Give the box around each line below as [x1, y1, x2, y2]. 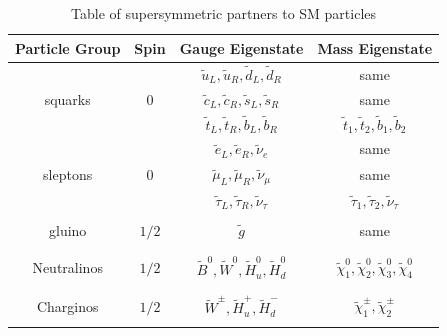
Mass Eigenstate [317, 37, 433, 58]
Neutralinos [32, 257, 103, 278]
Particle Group [15, 37, 121, 58]
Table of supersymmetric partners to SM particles [71, 3, 377, 23]
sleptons [43, 164, 93, 185]
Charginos [36, 295, 99, 316]
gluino [48, 220, 87, 241]
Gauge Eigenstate [179, 37, 304, 58]
